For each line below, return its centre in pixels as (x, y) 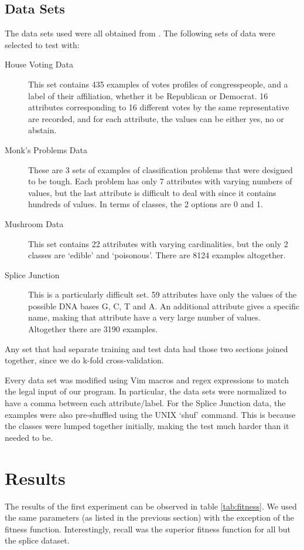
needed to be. (29, 437)
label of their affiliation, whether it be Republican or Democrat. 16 (148, 95)
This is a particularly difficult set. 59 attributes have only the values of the (163, 294)
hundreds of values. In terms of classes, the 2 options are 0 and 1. (146, 204)
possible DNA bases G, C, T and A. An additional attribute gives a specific (164, 306)
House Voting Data (39, 64)
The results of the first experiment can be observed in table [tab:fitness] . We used (151, 506)
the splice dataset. (37, 540)
